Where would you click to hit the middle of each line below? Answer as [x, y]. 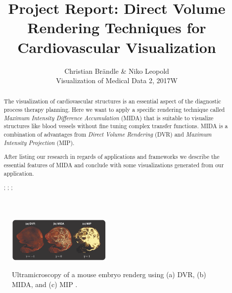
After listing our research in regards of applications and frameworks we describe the [112, 157]
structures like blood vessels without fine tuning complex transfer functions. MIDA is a [116, 126]
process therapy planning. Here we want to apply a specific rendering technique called [114, 110]
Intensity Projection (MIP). [39, 142]
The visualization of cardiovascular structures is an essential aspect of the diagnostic [112, 101]
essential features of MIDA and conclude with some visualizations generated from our [114, 165]
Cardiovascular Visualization [117, 47]
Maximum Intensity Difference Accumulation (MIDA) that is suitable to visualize [109, 118]
